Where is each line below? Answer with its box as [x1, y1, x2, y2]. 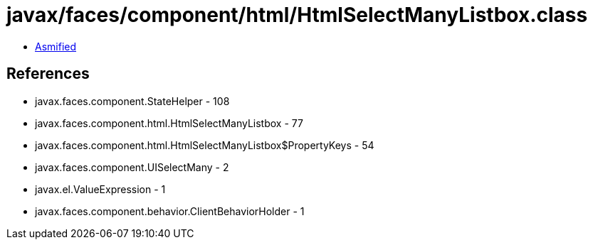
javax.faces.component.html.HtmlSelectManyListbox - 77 [35, 116, 303, 129]
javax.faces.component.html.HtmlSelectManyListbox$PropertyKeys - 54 [35, 138, 374, 151]
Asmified [35, 40, 77, 53]
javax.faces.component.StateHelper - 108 [35, 94, 230, 107]
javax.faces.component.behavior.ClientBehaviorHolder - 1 [35, 205, 305, 217]
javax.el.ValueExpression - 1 [35, 183, 166, 195]
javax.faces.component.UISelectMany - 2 [35, 160, 229, 173]
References [6, 65, 90, 83]
